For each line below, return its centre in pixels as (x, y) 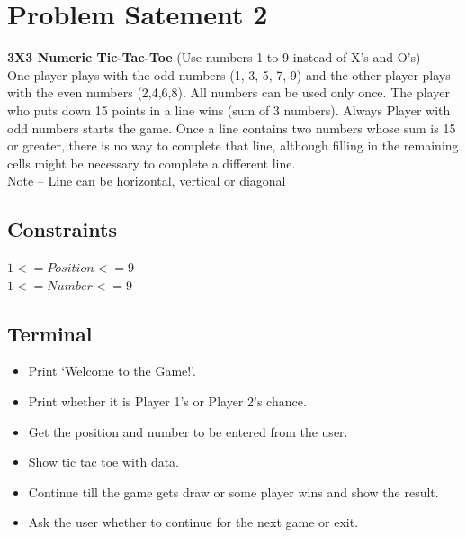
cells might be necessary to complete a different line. (152, 163)
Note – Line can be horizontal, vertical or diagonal (147, 181)
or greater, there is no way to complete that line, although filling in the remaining (233, 146)
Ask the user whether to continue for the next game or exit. (193, 522)
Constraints (62, 229)
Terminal (50, 333)
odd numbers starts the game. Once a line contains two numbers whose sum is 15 (232, 127)
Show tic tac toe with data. (104, 462)
